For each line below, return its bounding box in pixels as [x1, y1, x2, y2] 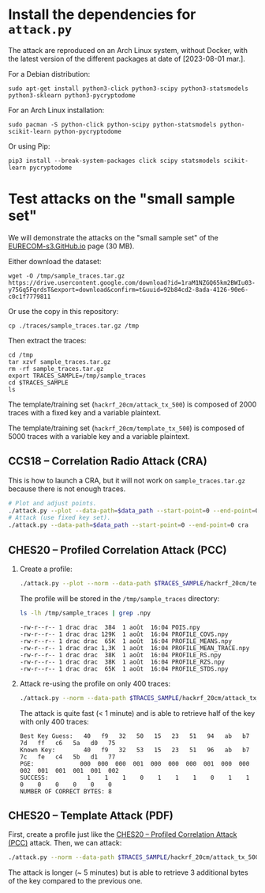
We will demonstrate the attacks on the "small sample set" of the [8, 233, 218, 242]
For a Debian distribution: [8, 69, 91, 78]
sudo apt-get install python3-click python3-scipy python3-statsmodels [8, 85, 248, 93]
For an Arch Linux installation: [8, 105, 105, 115]
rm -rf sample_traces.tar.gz [8, 365, 104, 373]
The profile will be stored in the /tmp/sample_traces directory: [19, 593, 220, 603]
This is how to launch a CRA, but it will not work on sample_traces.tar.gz [8, 475, 246, 485]
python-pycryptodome [54, 127, 122, 135]
